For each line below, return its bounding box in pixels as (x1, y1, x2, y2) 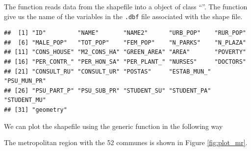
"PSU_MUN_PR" (4, 77, 46, 85)
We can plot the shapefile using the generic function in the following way (4, 121, 223, 131)
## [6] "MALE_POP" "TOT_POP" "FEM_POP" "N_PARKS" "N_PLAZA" (4, 39, 246, 46)
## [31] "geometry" (4, 106, 67, 113)
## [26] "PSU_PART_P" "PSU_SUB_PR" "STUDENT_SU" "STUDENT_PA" (4, 87, 211, 94)
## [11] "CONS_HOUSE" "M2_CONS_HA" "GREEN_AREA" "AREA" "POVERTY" (4, 49, 246, 56)
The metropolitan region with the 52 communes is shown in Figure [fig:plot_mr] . (4, 137, 248, 148)
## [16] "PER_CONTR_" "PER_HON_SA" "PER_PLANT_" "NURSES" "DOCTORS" (4, 58, 246, 66)
